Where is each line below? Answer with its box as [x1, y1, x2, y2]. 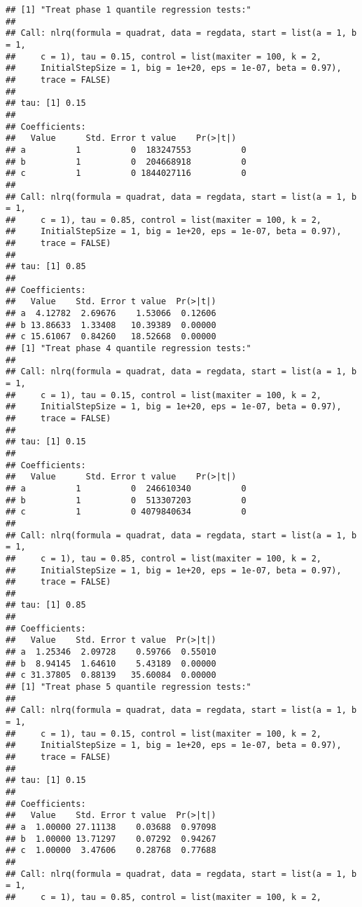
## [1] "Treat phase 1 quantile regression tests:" [6, 5, 251, 15]
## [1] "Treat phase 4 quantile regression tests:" [6, 343, 251, 354]
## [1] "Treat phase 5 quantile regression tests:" [6, 682, 251, 693]
